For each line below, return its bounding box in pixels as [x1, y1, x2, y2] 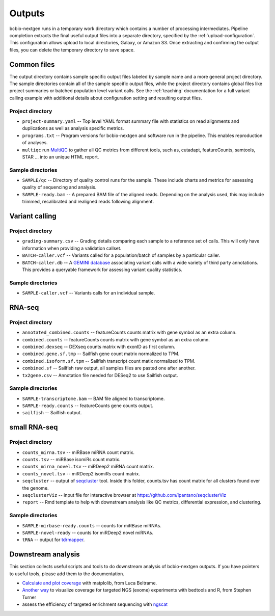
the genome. [22, 485, 49, 491]
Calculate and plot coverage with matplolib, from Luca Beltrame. [22, 580, 157, 586]
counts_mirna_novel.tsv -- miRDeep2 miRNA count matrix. [22, 464, 154, 470]
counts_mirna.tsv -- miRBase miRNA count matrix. [22, 449, 135, 456]
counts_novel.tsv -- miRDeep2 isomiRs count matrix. [22, 470, 140, 476]
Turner [22, 594, 37, 600]
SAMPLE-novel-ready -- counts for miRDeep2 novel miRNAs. [22, 529, 154, 535]
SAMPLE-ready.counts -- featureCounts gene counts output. [22, 403, 154, 409]
